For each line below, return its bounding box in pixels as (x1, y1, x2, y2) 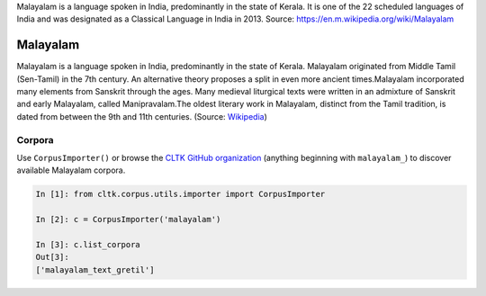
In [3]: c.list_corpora (35, 239, 141, 249)
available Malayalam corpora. (16, 165, 126, 175)
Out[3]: (35, 252, 69, 263)
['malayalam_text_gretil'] (35, 265, 155, 274)
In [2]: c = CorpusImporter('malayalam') (35, 214, 221, 225)
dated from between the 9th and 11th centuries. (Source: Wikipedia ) (16, 111, 267, 121)
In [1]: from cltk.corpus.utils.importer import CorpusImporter (35, 189, 326, 200)
